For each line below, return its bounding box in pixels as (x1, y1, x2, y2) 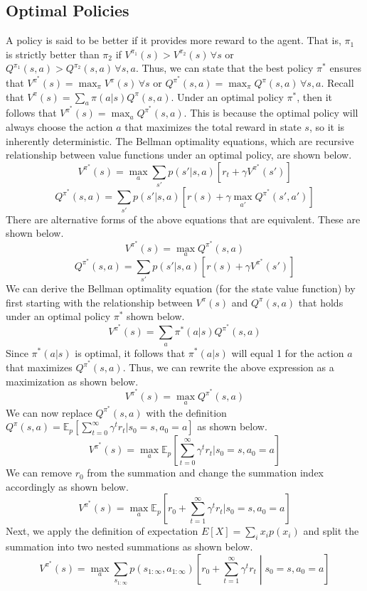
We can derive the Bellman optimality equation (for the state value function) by (6, 281, 356, 296)
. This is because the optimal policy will (183, 105, 358, 120)
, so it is (309, 119, 345, 134)
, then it (297, 89, 332, 104)
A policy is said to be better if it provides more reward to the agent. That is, (6, 33, 341, 48)
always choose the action (6, 119, 113, 134)
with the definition (146, 405, 227, 420)
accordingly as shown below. (6, 479, 129, 494)
